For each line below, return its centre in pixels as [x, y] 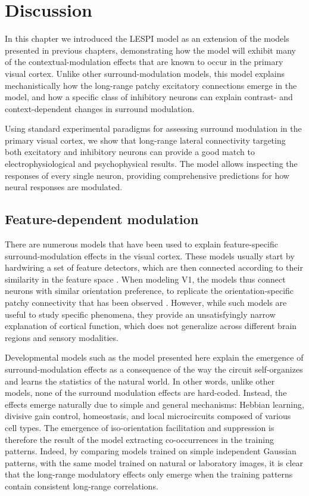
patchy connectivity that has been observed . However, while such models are [146, 303]
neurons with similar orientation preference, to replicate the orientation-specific [149, 291]
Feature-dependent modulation [102, 219]
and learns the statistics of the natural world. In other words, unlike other [140, 381]
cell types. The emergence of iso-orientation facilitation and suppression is [140, 427]
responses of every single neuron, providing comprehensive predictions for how [147, 175]
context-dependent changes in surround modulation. [100, 108]
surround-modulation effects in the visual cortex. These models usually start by [150, 255]
